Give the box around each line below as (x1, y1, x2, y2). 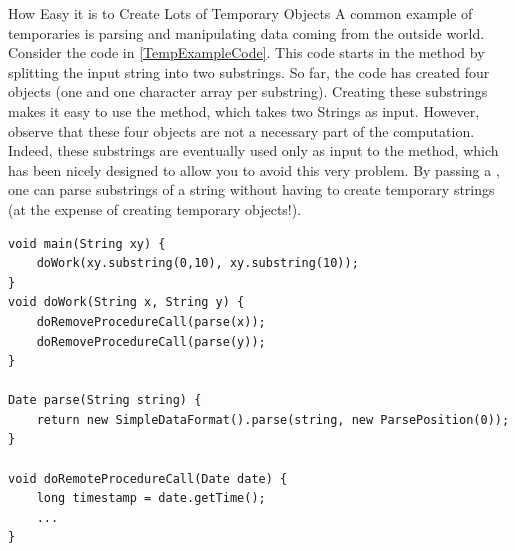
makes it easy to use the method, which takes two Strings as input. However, (8, 100, 480, 121)
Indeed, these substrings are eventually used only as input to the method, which (8, 140, 499, 161)
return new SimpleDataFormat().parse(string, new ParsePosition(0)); (36, 412, 510, 427)
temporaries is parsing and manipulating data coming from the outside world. (8, 22, 485, 43)
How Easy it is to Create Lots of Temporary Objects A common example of (8, 3, 473, 23)
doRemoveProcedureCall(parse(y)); (36, 334, 266, 349)
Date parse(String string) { (8, 393, 202, 408)
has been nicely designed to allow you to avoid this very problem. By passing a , (8, 159, 500, 180)
